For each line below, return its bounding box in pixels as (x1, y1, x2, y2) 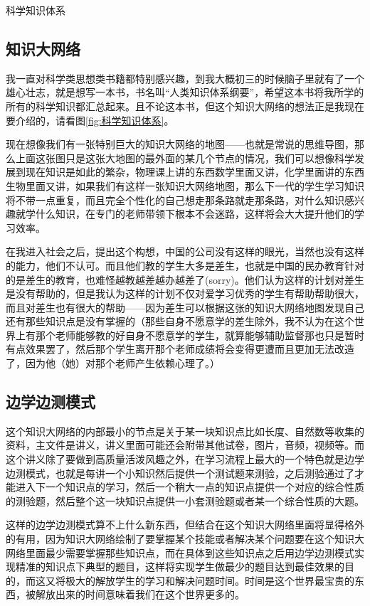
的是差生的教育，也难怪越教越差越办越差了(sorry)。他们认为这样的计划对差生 (6, 272, 364, 287)
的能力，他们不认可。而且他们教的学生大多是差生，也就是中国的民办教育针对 (6, 257, 364, 272)
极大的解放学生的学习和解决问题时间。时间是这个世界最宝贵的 (65, 573, 354, 588)
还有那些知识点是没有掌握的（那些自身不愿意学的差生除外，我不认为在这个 (6, 314, 354, 329)
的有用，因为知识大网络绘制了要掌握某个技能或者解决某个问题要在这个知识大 (6, 531, 364, 546)
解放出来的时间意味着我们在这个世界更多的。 (35, 587, 245, 602)
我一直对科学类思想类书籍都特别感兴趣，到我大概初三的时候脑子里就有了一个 (6, 70, 364, 85)
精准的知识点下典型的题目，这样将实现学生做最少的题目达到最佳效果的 (15, 559, 344, 574)
